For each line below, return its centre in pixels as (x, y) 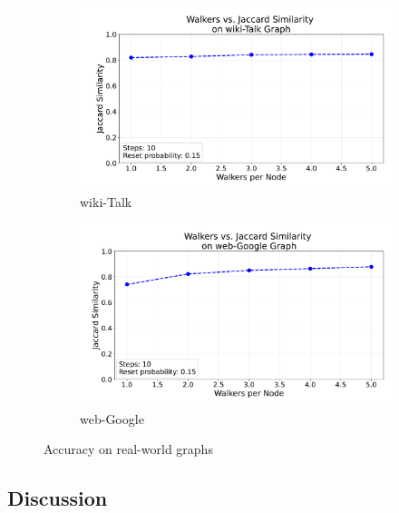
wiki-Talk (106, 202)
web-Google (112, 418)
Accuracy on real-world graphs (128, 449)
